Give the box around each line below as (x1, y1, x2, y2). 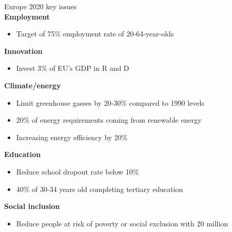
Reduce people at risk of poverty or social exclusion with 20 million (16, 218, 228, 228)
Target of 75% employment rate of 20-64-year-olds (16, 28, 174, 39)
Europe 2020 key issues (4, 1, 77, 11)
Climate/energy (4, 80, 61, 90)
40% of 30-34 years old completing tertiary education (16, 183, 183, 194)
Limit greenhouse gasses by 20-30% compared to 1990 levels (16, 97, 204, 108)
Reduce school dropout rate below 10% (16, 166, 139, 177)
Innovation (4, 45, 43, 56)
